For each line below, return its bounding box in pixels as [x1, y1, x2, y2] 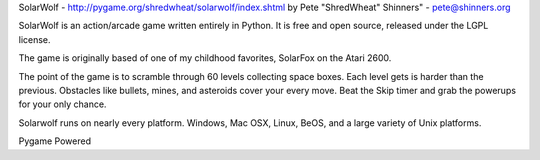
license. [18, 33, 51, 45]
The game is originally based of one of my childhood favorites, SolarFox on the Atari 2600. [18, 52, 392, 64]
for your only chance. [18, 98, 107, 110]
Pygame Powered [18, 135, 92, 147]
